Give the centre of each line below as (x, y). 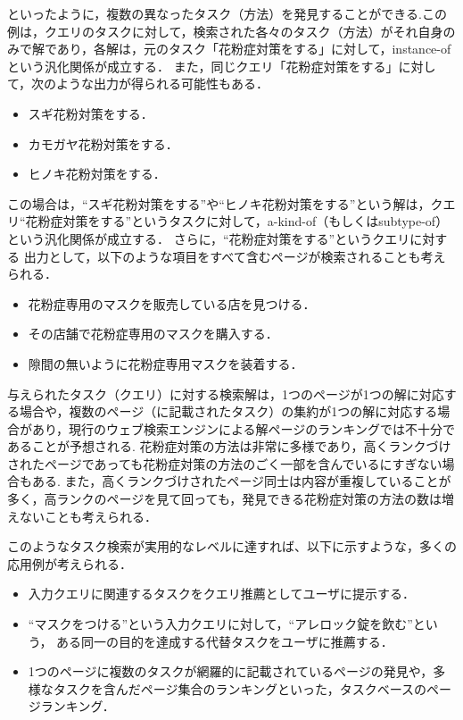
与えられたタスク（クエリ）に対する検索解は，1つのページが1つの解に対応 (226, 393)
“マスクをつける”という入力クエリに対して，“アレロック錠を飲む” (220, 624)
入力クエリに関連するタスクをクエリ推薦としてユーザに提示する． (222, 594)
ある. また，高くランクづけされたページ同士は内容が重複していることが (241, 481)
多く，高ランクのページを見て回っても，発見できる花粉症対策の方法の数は (225, 499)
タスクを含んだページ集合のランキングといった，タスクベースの (240, 688)
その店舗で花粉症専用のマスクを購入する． (153, 334)
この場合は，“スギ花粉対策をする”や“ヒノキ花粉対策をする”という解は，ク (225, 203)
